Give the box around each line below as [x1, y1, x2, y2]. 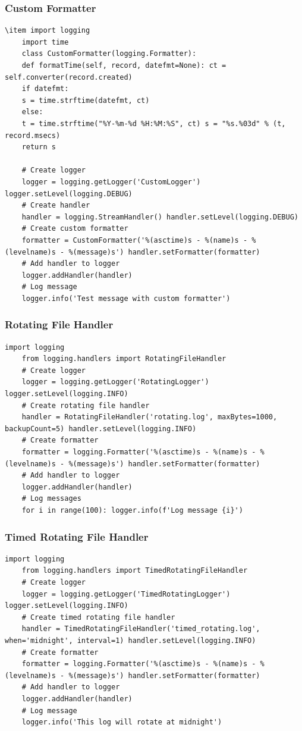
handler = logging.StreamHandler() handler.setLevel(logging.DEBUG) [21, 212, 298, 221]
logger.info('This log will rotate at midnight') [21, 718, 222, 727]
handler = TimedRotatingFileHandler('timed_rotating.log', [21, 625, 260, 633]
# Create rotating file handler [21, 401, 150, 410]
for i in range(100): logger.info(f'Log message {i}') [21, 506, 243, 514]
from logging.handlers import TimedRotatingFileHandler [21, 566, 248, 575]
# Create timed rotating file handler [21, 613, 175, 622]
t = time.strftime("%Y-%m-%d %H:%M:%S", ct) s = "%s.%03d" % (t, [21, 119, 286, 128]
